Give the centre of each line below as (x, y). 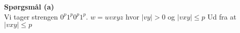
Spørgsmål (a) (29, 6)
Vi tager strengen (31, 16)
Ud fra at (222, 16)
